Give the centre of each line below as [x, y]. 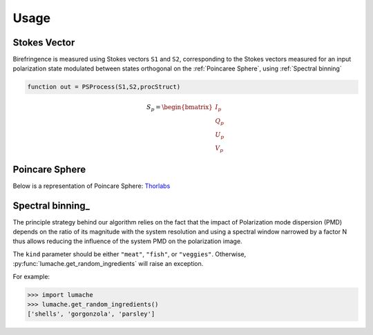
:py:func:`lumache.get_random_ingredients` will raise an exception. [108, 264]
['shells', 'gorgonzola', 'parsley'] [91, 314]
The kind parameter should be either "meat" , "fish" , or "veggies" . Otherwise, [130, 254]
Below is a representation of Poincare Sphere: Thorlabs [92, 186]
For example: [31, 276]
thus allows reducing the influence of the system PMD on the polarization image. [127, 241]
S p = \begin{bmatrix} [180, 108]
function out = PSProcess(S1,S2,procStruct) [104, 87]
